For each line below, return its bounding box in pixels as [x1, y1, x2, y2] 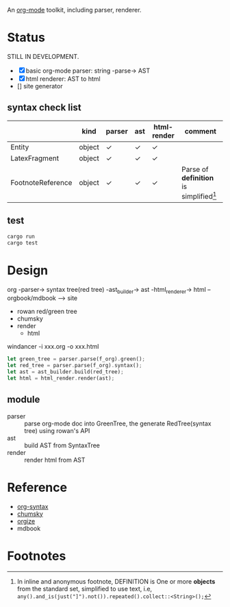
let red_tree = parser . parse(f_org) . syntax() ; [7, 362, 142, 369]
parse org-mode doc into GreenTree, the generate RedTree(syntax [24, 419, 212, 428]
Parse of [181, 164, 209, 174]
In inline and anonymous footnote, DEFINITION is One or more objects [16, 577, 216, 585]
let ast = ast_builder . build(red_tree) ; [7, 369, 125, 375]
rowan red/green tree [16, 308, 77, 316]
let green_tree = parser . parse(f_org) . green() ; [7, 356, 146, 362]
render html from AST [24, 456, 86, 464]
